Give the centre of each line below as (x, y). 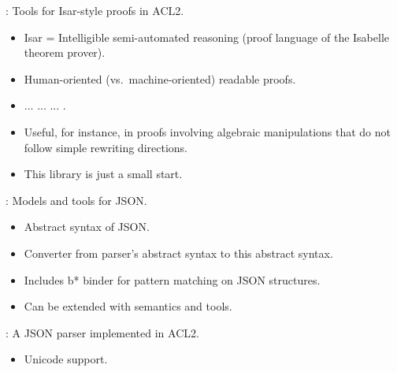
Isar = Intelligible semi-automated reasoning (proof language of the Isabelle (206, 37)
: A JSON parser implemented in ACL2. (102, 332)
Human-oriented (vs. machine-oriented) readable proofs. (160, 78)
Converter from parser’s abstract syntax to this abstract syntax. (178, 253)
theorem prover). (65, 52)
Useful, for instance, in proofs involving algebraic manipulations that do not (208, 131)
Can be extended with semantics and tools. (128, 306)
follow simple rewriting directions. (106, 147)
